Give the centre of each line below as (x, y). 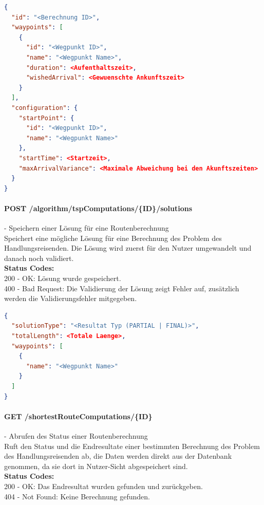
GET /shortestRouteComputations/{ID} (78, 416)
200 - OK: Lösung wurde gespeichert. (63, 278)
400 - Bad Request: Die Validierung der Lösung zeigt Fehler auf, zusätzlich (122, 288)
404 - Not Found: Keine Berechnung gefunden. (77, 496)
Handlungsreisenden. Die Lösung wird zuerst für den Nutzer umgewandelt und (128, 248)
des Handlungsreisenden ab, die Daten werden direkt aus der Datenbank (118, 456)
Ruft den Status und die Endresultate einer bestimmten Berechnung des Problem (132, 446)
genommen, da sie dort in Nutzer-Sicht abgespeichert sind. (96, 466)
